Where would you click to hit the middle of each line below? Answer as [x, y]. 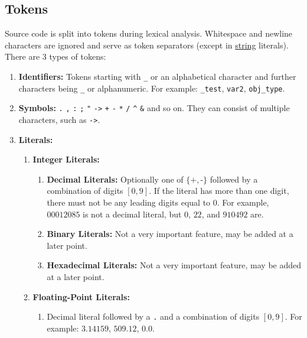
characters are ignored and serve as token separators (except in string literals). [147, 45]
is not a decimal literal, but [132, 214]
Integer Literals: [66, 159]
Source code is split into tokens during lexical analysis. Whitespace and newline [149, 33]
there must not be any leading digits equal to [129, 202]
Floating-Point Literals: [81, 296]
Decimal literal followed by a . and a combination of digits [153, 316]
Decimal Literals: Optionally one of [115, 179]
